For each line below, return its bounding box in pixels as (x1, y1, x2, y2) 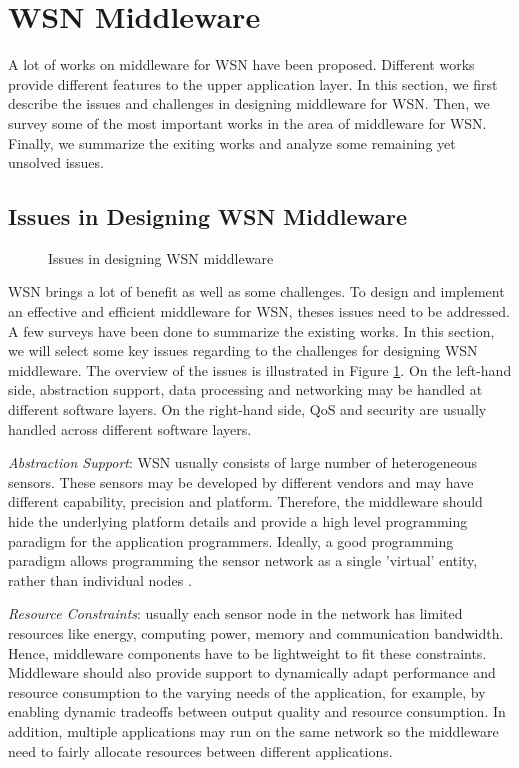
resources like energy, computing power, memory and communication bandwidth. (8, 622, 504, 643)
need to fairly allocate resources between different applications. (8, 740, 393, 761)
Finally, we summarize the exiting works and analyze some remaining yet (8, 132, 456, 153)
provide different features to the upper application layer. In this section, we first (8, 73, 498, 94)
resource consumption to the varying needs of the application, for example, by (8, 681, 486, 702)
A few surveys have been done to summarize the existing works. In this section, (8, 320, 495, 341)
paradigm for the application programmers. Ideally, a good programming (8, 530, 454, 551)
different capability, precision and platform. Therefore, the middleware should (8, 491, 483, 512)
